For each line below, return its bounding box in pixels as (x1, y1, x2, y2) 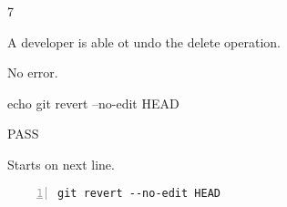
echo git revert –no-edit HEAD (7, 93, 179, 112)
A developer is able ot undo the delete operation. (7, 32, 281, 51)
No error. (7, 63, 58, 82)
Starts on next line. (7, 154, 115, 173)
